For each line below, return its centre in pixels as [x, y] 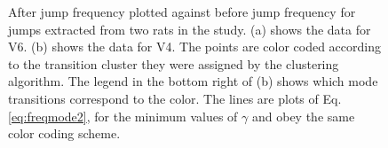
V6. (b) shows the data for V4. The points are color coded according [194, 47]
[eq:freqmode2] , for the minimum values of [123, 116]
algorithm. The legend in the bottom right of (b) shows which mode [193, 81]
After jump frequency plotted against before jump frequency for [182, 12]
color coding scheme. [64, 133]
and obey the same [303, 116]
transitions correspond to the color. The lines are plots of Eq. [175, 98]
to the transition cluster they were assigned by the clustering [174, 63]
